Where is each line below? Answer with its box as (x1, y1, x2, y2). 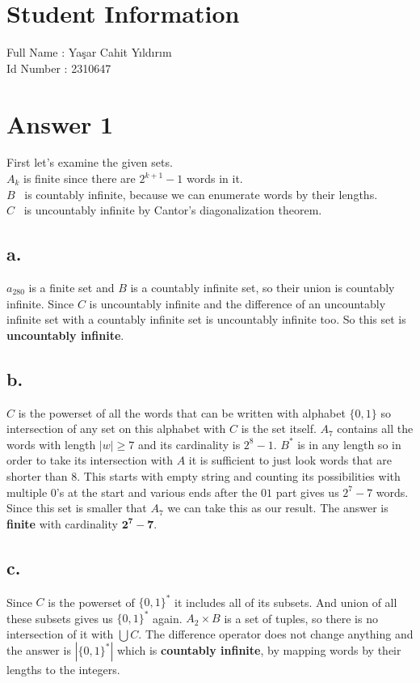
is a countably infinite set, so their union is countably (130, 279, 395, 296)
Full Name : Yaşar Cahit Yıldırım (6, 44, 172, 61)
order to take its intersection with (6, 452, 173, 469)
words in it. (187, 170, 243, 187)
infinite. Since (6, 295, 74, 312)
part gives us (275, 483, 339, 500)
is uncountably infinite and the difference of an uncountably (89, 295, 386, 312)
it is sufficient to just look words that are (188, 452, 393, 469)
